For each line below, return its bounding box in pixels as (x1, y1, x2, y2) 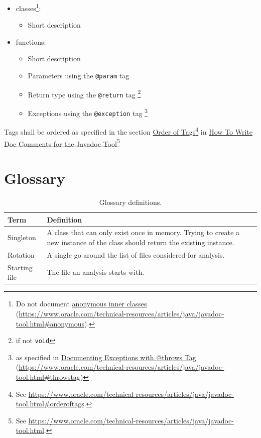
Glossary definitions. (99, 196, 162, 207)
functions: (16, 36, 46, 47)
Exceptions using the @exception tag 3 (28, 106, 148, 118)
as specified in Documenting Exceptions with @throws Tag (16, 352, 196, 362)
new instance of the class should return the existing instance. (47, 237, 234, 247)
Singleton (8, 232, 36, 243)
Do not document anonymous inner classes (16, 298, 147, 309)
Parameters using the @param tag (28, 70, 129, 81)
